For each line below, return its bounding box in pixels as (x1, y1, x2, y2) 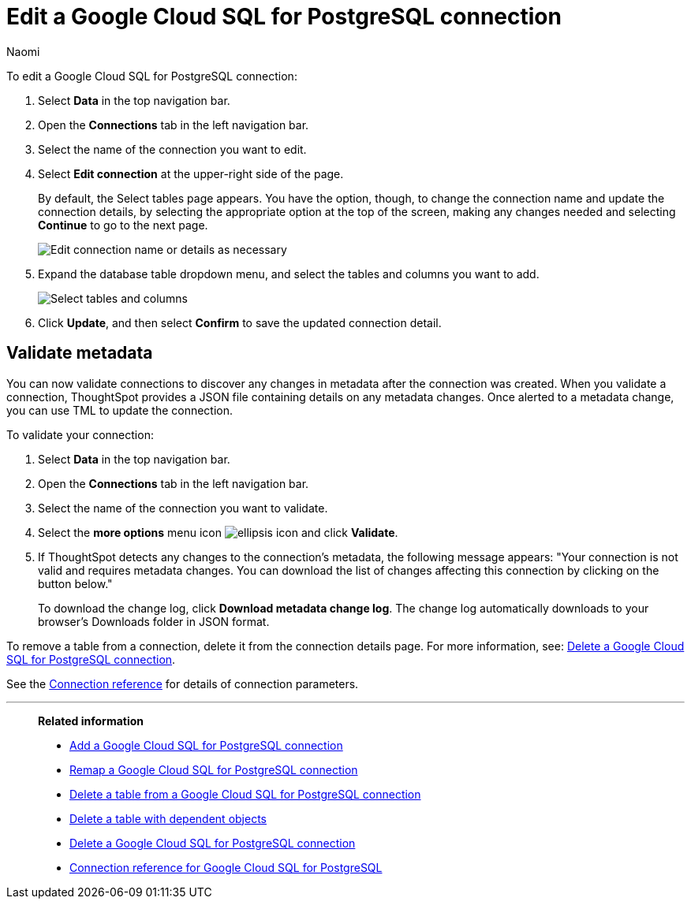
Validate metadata (6, 343, 153, 363)
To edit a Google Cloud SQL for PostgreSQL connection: (6, 69, 297, 83)
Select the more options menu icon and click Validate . (38, 525, 398, 539)
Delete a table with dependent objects (69, 811, 267, 825)
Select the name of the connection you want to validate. (38, 501, 328, 515)
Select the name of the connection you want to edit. (38, 142, 307, 156)
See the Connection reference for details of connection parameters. (6, 676, 359, 691)
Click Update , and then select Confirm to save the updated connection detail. (38, 315, 442, 330)
